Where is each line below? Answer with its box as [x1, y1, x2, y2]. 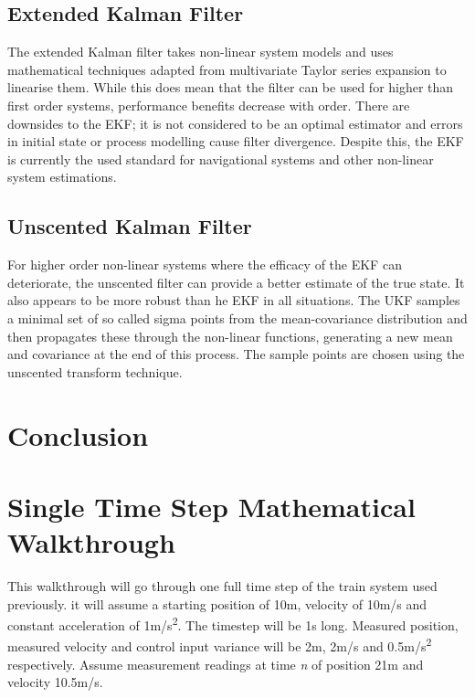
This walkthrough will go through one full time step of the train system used [7, 576, 438, 595]
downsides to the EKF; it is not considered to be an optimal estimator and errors [7, 113, 463, 132]
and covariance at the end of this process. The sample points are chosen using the [7, 344, 465, 364]
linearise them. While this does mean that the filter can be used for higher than [7, 78, 454, 97]
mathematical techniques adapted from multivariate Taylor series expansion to [7, 59, 447, 79]
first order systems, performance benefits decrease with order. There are [7, 95, 410, 114]
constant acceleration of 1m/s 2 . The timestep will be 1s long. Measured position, [7, 613, 459, 634]
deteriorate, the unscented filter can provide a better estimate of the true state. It [7, 272, 465, 291]
